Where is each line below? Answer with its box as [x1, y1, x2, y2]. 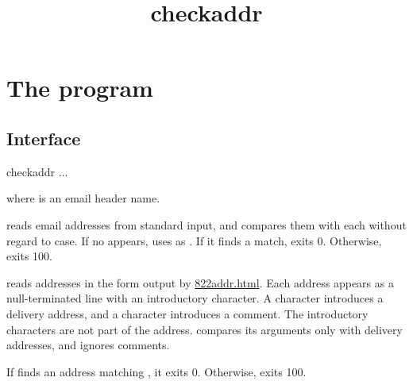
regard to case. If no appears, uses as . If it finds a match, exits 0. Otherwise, [6, 232, 382, 248]
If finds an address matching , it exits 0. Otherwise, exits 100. [6, 363, 307, 379]
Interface [6, 125, 81, 150]
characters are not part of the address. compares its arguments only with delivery [6, 321, 403, 337]
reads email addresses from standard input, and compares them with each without [6, 216, 407, 233]
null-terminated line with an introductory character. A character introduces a [6, 290, 384, 306]
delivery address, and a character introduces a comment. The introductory [6, 305, 369, 321]
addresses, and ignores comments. [6, 337, 170, 353]
